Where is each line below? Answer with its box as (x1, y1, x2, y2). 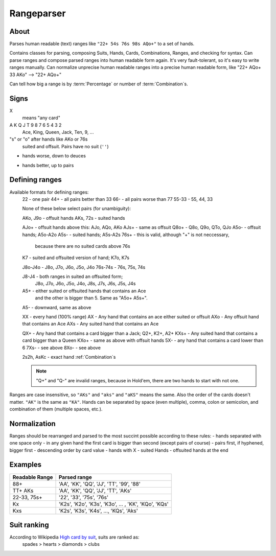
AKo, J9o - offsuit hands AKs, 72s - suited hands (22, 215, 125, 221)
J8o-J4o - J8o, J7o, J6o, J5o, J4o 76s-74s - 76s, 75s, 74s (22, 264, 146, 270)
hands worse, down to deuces (22, 153, 86, 159)
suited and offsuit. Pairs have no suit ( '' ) (22, 143, 109, 149)
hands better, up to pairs (22, 162, 74, 168)
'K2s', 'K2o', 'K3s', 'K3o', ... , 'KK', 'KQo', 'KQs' (58, 500, 169, 507)
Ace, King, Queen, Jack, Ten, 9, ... (22, 129, 94, 135)
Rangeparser (9, 8, 66, 19)
